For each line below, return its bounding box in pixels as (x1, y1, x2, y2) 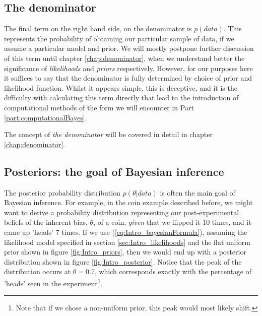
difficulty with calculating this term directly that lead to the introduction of (4, 92, 239, 103)
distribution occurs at (4, 266, 71, 277)
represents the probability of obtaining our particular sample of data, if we (4, 33, 234, 43)
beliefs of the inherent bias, (4, 217, 88, 227)
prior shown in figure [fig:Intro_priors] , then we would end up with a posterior (4, 246, 246, 257)
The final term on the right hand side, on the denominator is (4, 23, 192, 34)
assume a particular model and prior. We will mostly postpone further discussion (4, 43, 254, 53)
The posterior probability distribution (4, 187, 120, 198)
